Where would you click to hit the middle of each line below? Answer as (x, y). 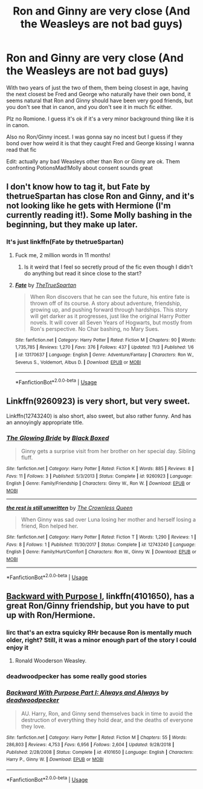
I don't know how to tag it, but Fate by (78, 187)
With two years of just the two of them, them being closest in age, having (97, 87)
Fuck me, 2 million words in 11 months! (63, 255)
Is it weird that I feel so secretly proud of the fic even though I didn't (108, 267)
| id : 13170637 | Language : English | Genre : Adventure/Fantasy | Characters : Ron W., (105, 355)
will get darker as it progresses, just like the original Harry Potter (110, 316)
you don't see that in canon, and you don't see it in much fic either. (89, 106)
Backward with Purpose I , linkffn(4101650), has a (100, 596)
